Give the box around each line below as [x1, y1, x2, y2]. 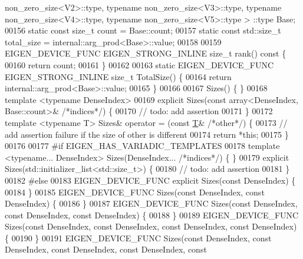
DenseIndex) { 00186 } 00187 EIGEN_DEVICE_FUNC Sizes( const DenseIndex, [5, 197, 298, 210]
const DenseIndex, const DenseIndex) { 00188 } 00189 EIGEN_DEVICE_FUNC [5, 208, 299, 221]
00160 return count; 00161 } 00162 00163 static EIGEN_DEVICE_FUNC [5, 58, 274, 71]
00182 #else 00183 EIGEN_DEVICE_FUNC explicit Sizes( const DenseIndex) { [5, 174, 296, 186]
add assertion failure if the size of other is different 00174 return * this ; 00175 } [5, 128, 289, 140]
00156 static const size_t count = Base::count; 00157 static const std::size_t [5, 24, 281, 36]
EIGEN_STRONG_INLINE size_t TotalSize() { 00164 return [5, 70, 232, 82]
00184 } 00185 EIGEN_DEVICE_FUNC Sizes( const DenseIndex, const [5, 185, 265, 198]
